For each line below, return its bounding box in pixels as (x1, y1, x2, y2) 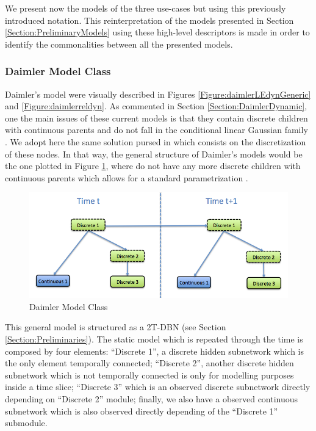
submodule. (5, 416, 48, 429)
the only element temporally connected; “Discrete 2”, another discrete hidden (5, 357, 294, 369)
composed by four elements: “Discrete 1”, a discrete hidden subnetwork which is (5, 344, 304, 357)
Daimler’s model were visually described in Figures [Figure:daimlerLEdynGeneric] (5, 87, 311, 100)
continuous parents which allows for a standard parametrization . (5, 171, 248, 184)
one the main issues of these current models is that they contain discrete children (5, 111, 308, 124)
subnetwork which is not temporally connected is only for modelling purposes (5, 368, 294, 381)
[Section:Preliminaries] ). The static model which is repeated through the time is (5, 333, 303, 346)
